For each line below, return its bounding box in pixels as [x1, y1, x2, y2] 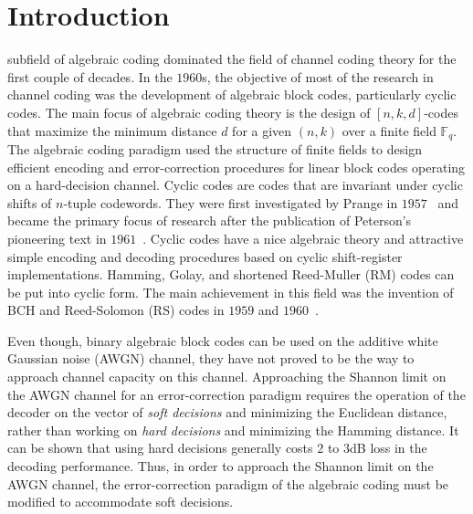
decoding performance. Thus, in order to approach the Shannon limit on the [7, 456, 434, 476]
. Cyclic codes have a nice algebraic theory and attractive [142, 228, 464, 247]
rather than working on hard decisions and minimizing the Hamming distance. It [7, 420, 459, 439]
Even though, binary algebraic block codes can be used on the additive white [7, 330, 438, 350]
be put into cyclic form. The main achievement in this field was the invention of [7, 282, 454, 301]
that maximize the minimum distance [7, 121, 217, 140]
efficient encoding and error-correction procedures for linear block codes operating [7, 157, 466, 176]
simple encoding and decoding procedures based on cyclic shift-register [7, 247, 403, 266]
